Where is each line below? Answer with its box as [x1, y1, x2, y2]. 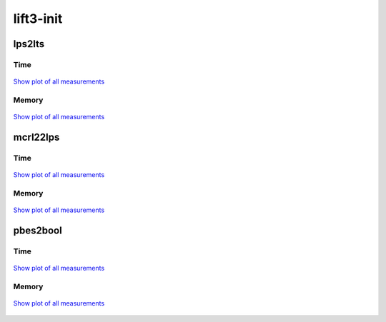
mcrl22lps [13, 131, 60, 143]
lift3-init [13, 11, 63, 26]
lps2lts [13, 38, 45, 50]
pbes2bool [13, 224, 62, 236]
